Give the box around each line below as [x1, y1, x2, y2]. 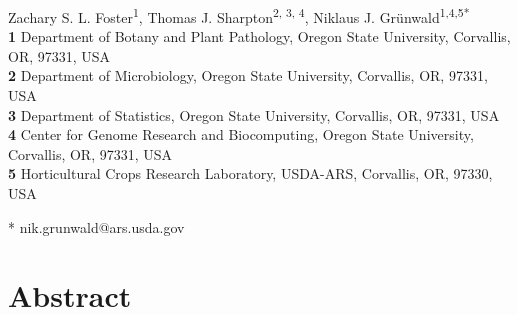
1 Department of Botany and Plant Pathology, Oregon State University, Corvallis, [8, 26, 511, 47]
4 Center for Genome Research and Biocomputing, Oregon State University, [8, 124, 474, 145]
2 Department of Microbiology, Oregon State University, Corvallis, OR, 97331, [8, 65, 488, 86]
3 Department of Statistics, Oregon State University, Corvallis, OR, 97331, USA [8, 104, 500, 125]
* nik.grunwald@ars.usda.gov [8, 216, 185, 237]
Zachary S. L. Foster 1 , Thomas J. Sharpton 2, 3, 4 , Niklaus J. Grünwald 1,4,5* [8, 4, 470, 27]
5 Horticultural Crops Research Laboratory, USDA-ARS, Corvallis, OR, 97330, [8, 163, 493, 184]
